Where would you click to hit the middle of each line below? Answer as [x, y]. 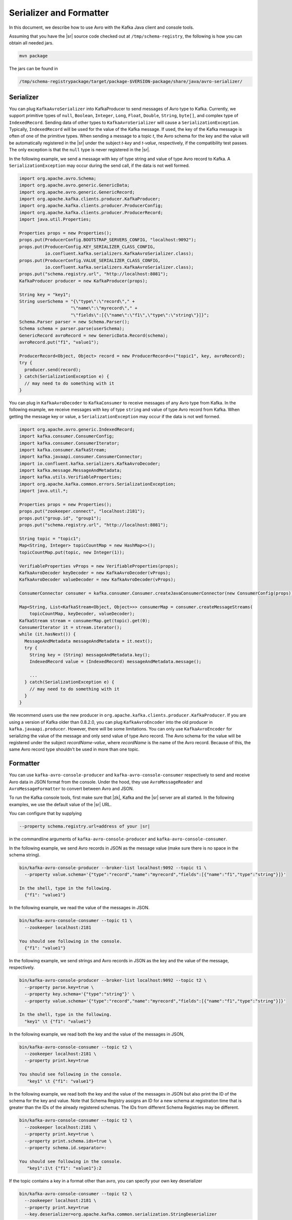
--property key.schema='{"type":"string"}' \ [80, 994]
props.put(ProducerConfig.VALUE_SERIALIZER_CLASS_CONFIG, [90, 260]
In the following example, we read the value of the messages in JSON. [79, 908]
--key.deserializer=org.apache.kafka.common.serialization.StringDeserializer [121, 1214]
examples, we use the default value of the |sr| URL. [60, 804]
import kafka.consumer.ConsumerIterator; [69, 443]
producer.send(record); [53, 369]
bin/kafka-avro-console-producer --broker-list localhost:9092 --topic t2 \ [113, 980]
